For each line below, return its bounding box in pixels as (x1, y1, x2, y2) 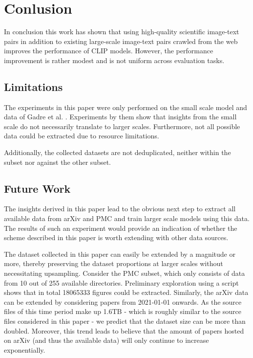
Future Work (4, 180, 71, 196)
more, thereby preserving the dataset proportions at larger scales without (4, 258, 223, 268)
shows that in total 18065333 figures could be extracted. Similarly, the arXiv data (4, 287, 249, 297)
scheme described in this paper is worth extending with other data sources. (4, 232, 229, 243)
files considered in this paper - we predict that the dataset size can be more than (4, 316, 246, 326)
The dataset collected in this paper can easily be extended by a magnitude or (4, 248, 235, 259)
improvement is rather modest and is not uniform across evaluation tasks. (4, 55, 225, 65)
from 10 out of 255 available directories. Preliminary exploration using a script (4, 277, 239, 288)
